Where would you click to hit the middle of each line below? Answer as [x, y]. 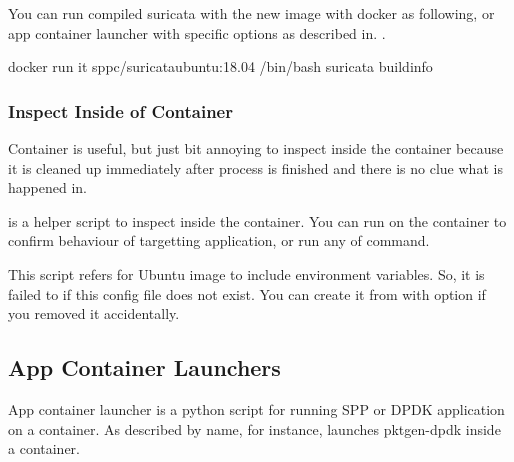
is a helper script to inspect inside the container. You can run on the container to [257, 220]
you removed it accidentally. [94, 313]
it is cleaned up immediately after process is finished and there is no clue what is [255, 167]
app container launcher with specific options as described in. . [197, 32]
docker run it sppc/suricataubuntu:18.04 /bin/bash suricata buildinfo [220, 66]
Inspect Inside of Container [120, 110]
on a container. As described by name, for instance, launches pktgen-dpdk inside [254, 428]
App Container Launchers [144, 367]
